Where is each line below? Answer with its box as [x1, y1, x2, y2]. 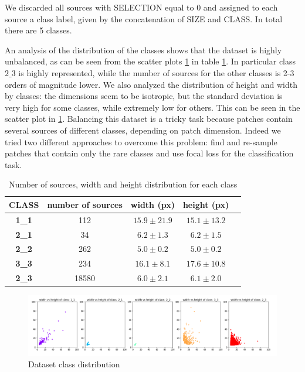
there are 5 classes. [5, 24, 72, 36]
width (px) [130, 198, 175, 210]
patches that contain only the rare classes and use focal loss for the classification [5, 147, 294, 159]
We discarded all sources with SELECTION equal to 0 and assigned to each [5, 1, 278, 13]
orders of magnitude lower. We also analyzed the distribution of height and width [5, 78, 297, 90]
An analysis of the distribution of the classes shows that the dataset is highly [5, 43, 282, 56]
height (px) [182, 198, 229, 210]
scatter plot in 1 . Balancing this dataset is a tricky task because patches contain [5, 112, 293, 125]
